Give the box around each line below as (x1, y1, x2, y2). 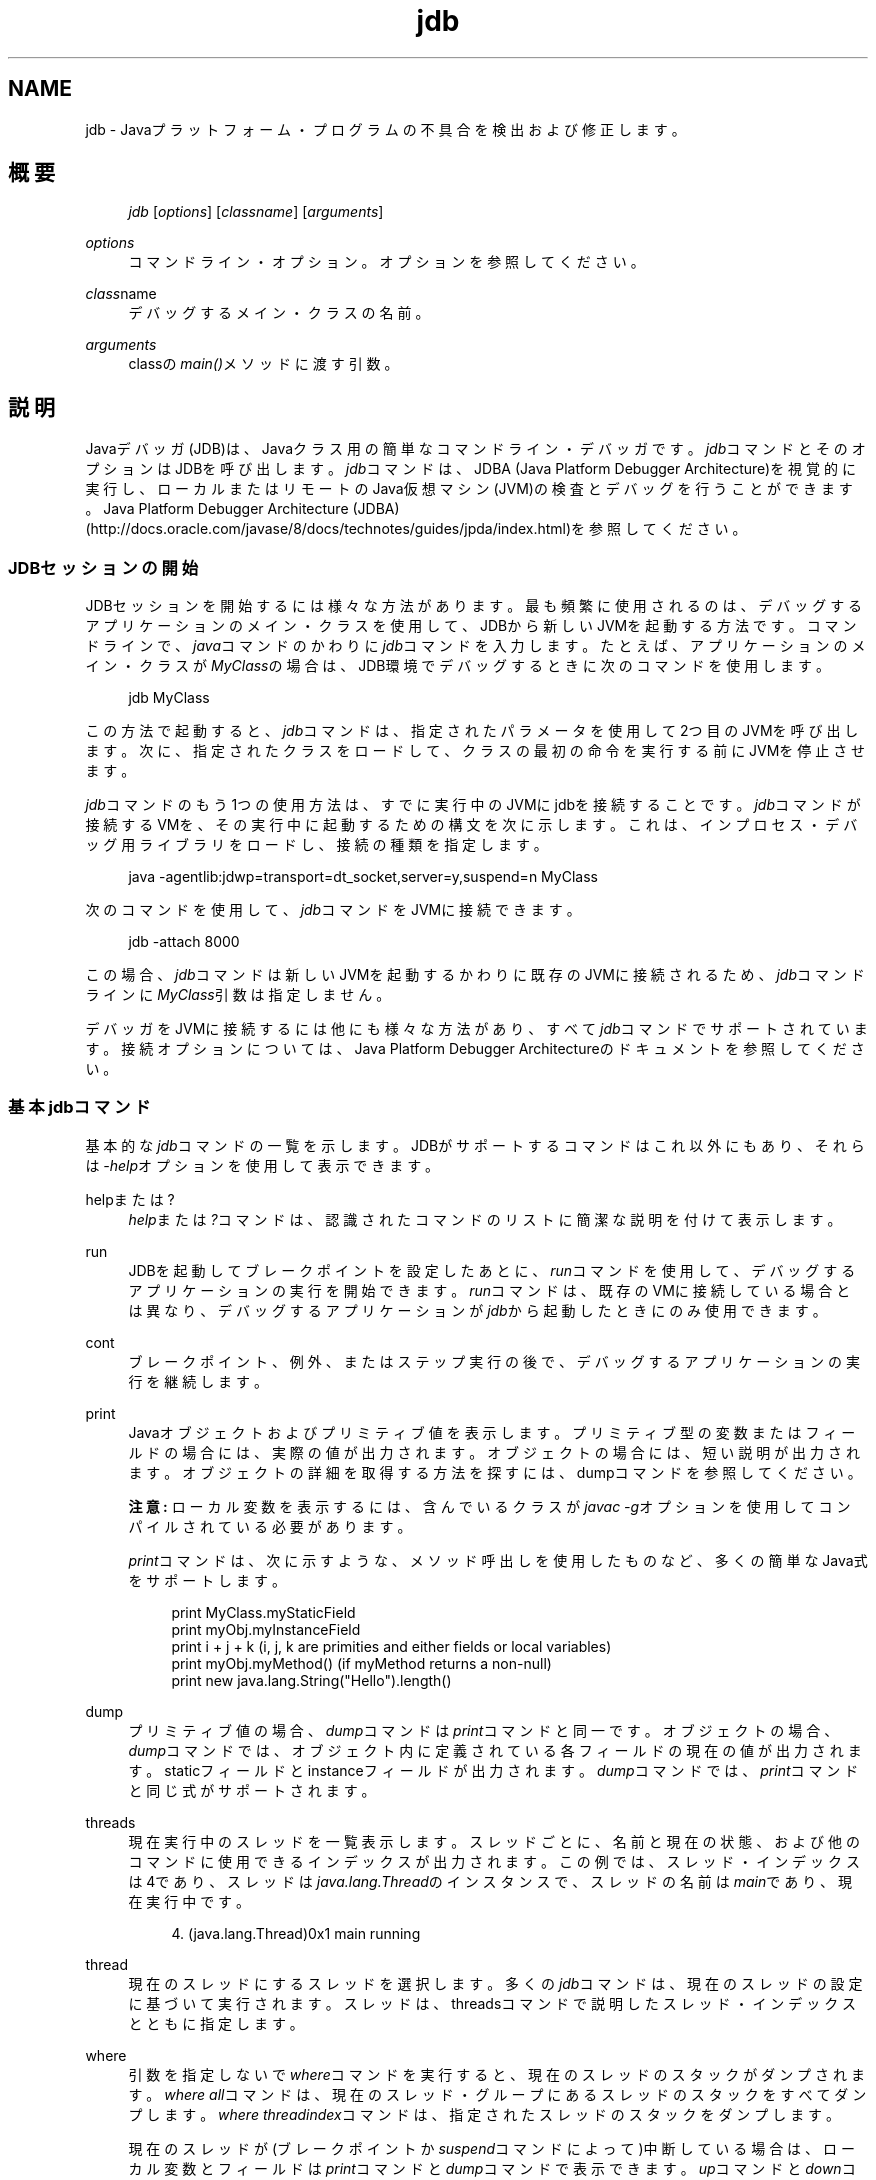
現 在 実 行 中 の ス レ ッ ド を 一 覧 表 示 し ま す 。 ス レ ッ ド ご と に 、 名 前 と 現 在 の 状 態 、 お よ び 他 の (128, 1832, 860, 1850)
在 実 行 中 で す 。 (128, 1892, 251, 1910)
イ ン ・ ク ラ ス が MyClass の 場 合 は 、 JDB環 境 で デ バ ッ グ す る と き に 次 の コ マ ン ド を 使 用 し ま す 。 (85, 657, 830, 675)
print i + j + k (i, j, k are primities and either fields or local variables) (171, 1637, 612, 1655)
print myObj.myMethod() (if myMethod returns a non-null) (171, 1654, 552, 1672)
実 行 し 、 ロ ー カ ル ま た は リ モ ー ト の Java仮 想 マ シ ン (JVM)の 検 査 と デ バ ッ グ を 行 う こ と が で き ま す (85, 480, 853, 498)
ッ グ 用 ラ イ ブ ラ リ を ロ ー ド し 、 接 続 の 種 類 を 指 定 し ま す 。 (85, 836, 548, 854)
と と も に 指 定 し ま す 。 (128, 2014, 304, 2032)
